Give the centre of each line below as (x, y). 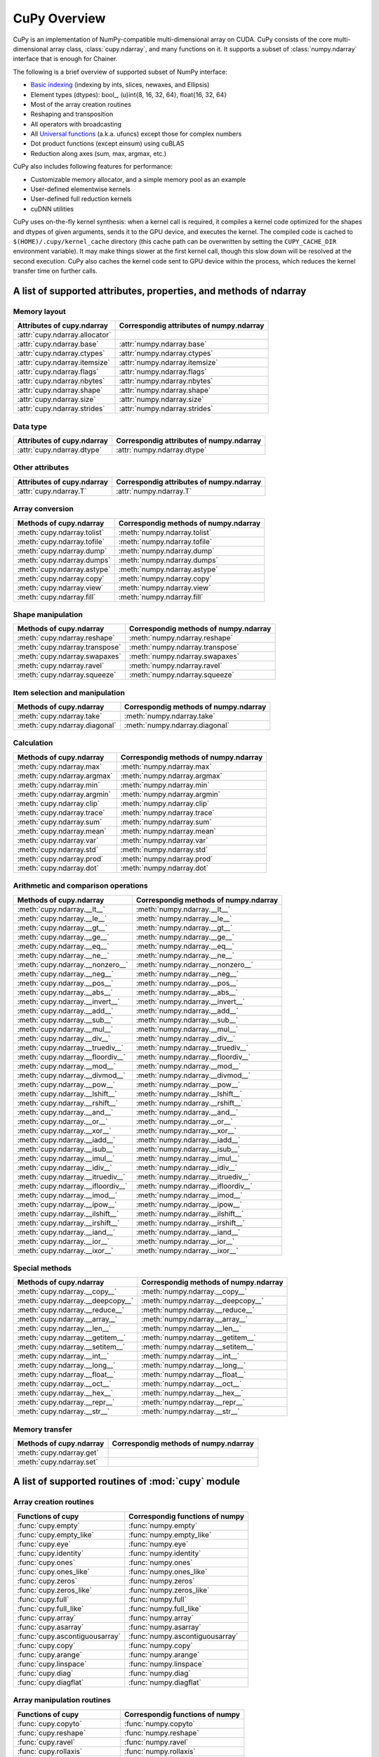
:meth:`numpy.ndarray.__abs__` (187, 992)
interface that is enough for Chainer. (65, 59)
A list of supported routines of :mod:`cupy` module (127, 1482)
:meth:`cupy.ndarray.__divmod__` (71, 1075)
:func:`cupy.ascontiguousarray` (69, 1636)
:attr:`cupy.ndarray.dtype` (59, 450)
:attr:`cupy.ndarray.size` (56, 399)
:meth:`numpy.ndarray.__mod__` (188, 1066)
